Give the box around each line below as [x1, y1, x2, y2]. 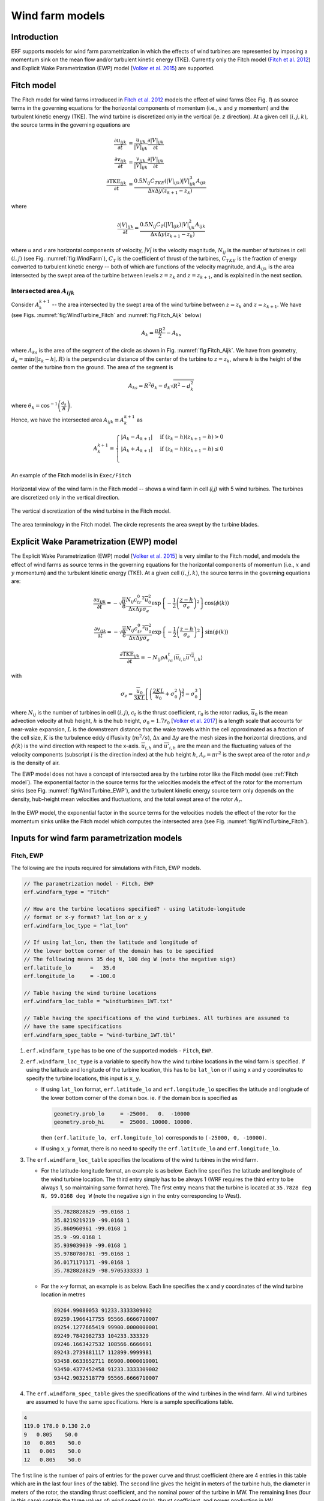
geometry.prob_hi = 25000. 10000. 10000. [53, 1119, 193, 1126]
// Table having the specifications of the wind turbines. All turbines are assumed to [23, 1015, 290, 1021]
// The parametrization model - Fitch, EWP [23, 880, 154, 887]
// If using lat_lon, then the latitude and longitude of [23, 939, 198, 946]
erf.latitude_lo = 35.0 [23, 964, 116, 971]
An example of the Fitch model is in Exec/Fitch [11, 471, 131, 479]
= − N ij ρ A [140, 654, 169, 662]
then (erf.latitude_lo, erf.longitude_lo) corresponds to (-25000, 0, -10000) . [41, 1134, 267, 1141]
